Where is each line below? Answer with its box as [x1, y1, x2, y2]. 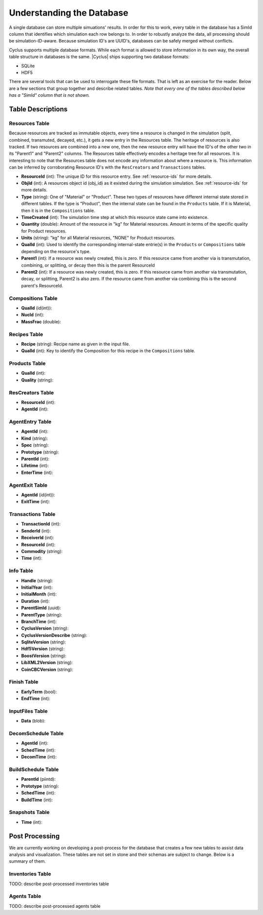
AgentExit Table [9, 482, 48, 489]
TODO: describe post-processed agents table [9, 903, 101, 909]
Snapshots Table [9, 809, 50, 816]
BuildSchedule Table [9, 766, 59, 773]
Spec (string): [21, 442, 49, 448]
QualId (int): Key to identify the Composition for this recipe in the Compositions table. [21, 348, 196, 354]
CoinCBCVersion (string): [21, 666, 73, 672]
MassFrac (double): [21, 319, 61, 324]
